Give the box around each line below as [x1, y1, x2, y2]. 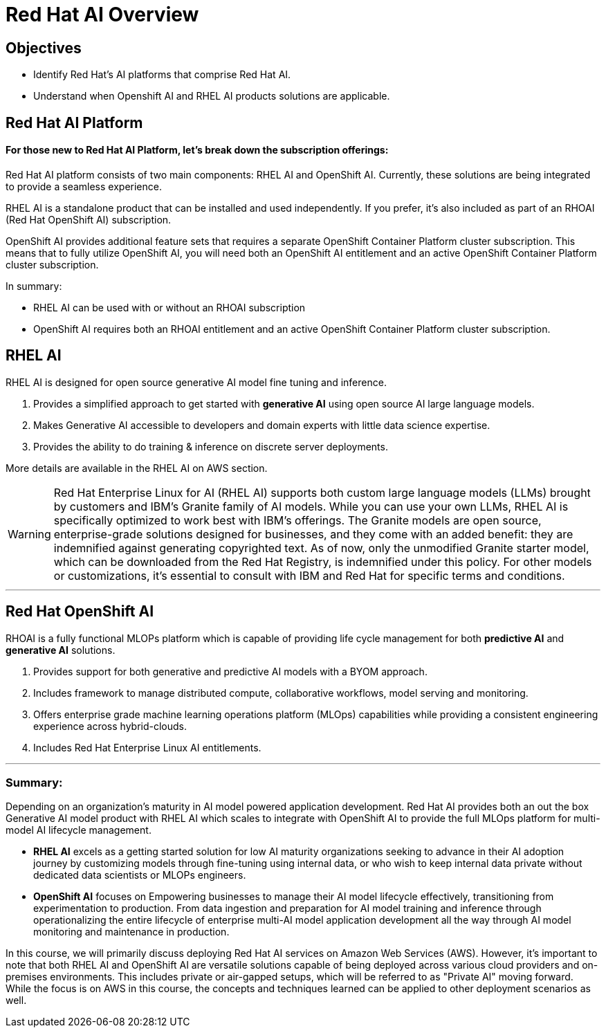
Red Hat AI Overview [6, 3, 199, 26]
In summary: [6, 280, 62, 292]
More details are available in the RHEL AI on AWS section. [6, 461, 268, 474]
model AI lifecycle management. [6, 824, 151, 837]
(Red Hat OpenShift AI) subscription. [6, 213, 172, 226]
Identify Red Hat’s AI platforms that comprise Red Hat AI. [33, 68, 291, 81]
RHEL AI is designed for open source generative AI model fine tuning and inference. [6, 376, 387, 388]
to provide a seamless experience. [6, 180, 162, 192]
